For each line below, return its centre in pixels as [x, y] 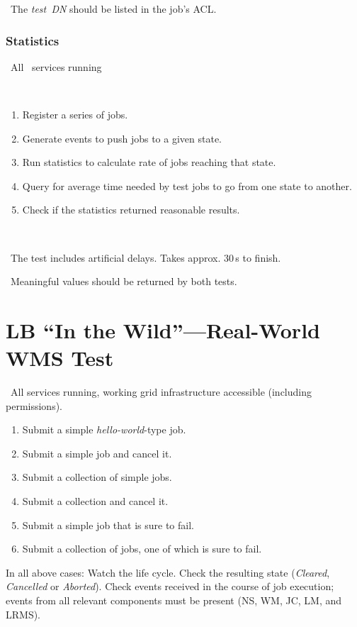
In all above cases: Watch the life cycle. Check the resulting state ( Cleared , [168, 572]
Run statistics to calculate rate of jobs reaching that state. [149, 162]
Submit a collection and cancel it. [95, 501]
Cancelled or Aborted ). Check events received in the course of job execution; [170, 586]
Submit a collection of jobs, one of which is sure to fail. [142, 549]
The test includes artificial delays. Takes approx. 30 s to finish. [146, 257]
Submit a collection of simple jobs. [97, 477]
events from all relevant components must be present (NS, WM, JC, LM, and [174, 600]
